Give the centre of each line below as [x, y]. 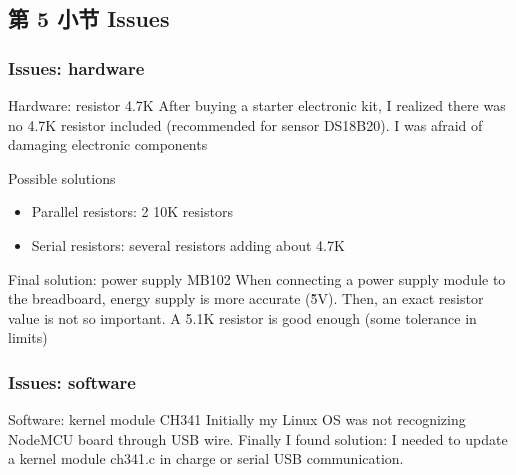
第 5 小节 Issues [89, 18]
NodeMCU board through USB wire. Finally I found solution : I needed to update [258, 438]
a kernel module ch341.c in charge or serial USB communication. [206, 458]
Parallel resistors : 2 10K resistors [132, 211]
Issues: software [72, 381]
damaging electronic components [108, 144]
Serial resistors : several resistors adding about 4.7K [188, 244]
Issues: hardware [76, 67]
